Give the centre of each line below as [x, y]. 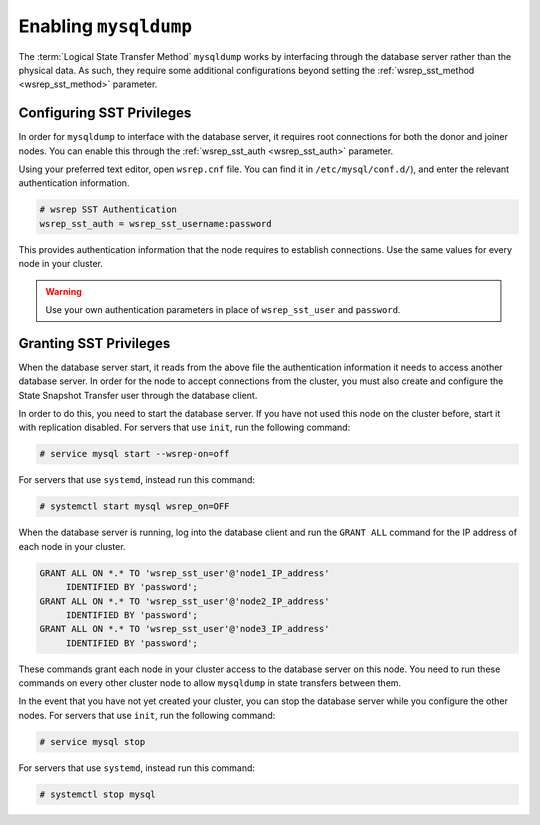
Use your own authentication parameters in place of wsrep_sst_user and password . [223, 309]
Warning [63, 291]
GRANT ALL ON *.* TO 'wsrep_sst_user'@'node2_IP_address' [184, 601]
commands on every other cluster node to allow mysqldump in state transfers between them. [210, 683]
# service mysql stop [92, 741]
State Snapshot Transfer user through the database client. [138, 395]
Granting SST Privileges [94, 343]
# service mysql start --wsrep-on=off [134, 454]
